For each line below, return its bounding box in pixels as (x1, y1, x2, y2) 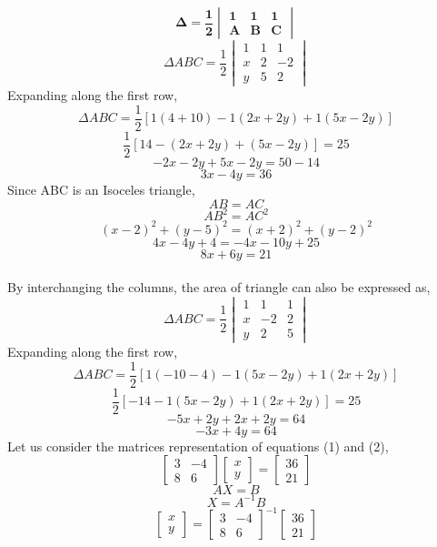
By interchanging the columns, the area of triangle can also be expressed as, (7, 278, 431, 297)
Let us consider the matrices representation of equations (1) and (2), (7, 436, 389, 455)
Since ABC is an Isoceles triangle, (7, 179, 195, 198)
